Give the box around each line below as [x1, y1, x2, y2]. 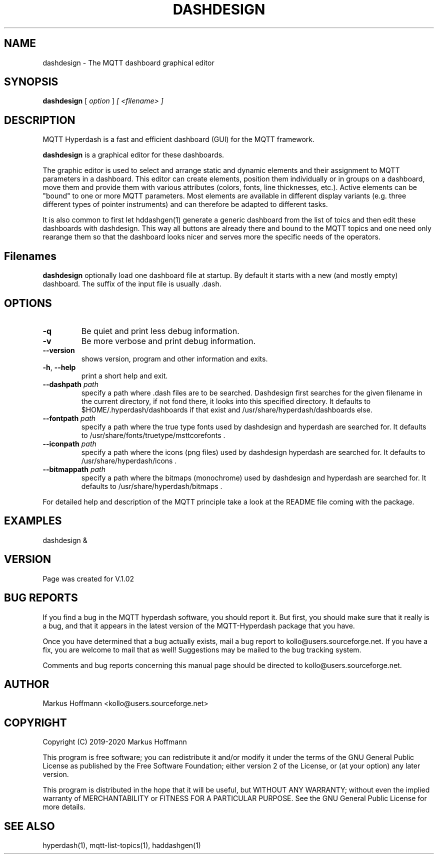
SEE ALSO [4, 819, 55, 832]
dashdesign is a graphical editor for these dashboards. [42, 150, 224, 159]
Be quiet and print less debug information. [81, 325, 239, 336]
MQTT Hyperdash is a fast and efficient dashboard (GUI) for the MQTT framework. [42, 135, 315, 144]
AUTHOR [4, 677, 49, 690]
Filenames [4, 249, 56, 262]
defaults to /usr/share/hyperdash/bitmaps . [81, 481, 222, 490]
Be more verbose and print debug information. [81, 335, 256, 346]
